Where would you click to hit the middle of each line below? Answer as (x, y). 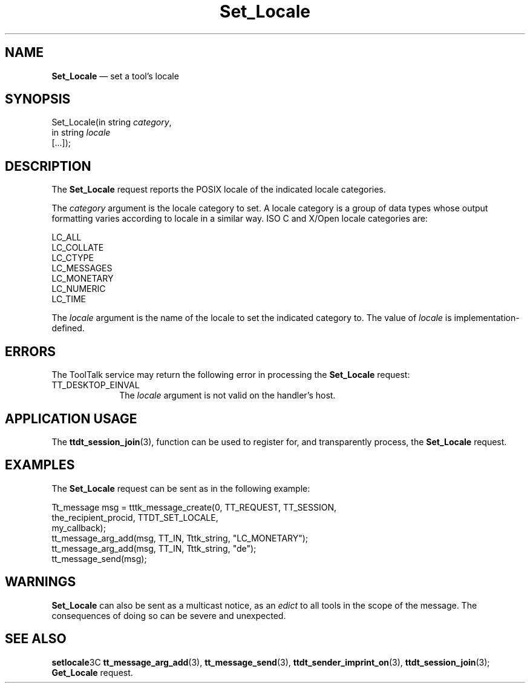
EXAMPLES (40, 465)
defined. (68, 328)
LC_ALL (67, 237)
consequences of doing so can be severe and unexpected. (169, 615)
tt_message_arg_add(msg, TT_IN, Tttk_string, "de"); (154, 548)
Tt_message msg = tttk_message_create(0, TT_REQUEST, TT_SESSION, (194, 507)
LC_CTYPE (73, 258)
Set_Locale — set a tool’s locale (115, 76)
